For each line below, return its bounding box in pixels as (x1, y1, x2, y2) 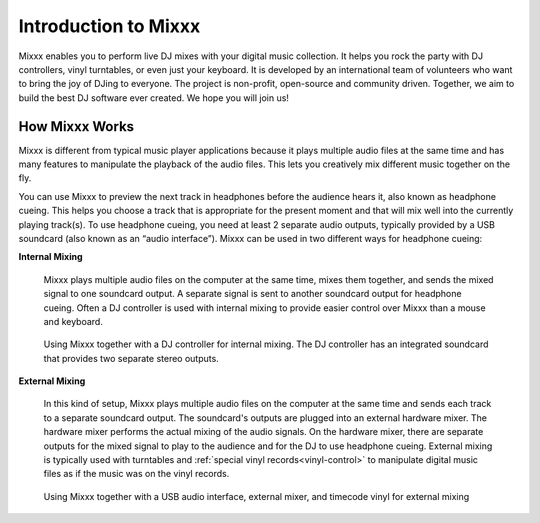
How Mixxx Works (18, 118, 135, 135)
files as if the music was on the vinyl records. (43, 468, 230, 480)
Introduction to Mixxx (18, 15, 201, 37)
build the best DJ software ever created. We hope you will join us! (18, 91, 290, 104)
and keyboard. (43, 315, 104, 327)
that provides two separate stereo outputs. (43, 352, 219, 364)
